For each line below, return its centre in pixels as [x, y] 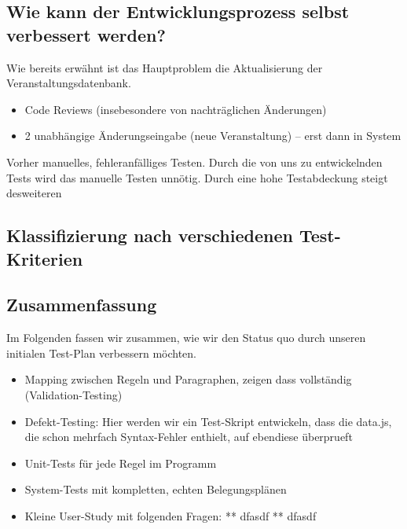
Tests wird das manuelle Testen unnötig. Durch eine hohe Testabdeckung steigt [197, 177]
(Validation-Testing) [73, 394]
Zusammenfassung [82, 305]
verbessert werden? [86, 34]
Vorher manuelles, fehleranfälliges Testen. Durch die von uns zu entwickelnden [194, 162]
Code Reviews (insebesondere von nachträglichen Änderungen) [176, 109]
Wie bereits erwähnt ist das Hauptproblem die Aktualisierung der [165, 67]
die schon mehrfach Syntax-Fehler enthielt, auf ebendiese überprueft [189, 437]
